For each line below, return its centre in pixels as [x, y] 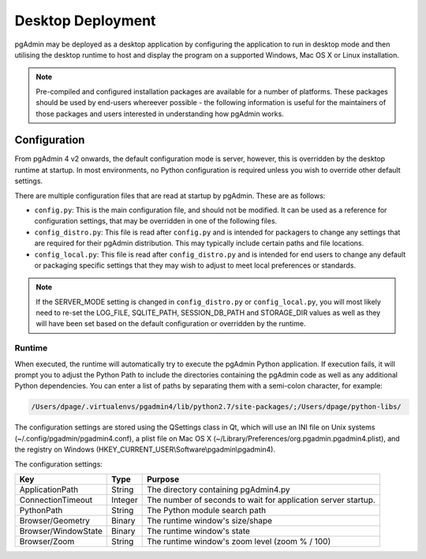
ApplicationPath [49, 490]
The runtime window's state [198, 531]
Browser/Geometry [55, 520]
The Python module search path [206, 510]
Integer [125, 500]
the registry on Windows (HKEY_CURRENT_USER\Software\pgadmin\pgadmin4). [145, 449]
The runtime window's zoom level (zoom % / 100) [239, 541]
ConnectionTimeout [56, 500]
